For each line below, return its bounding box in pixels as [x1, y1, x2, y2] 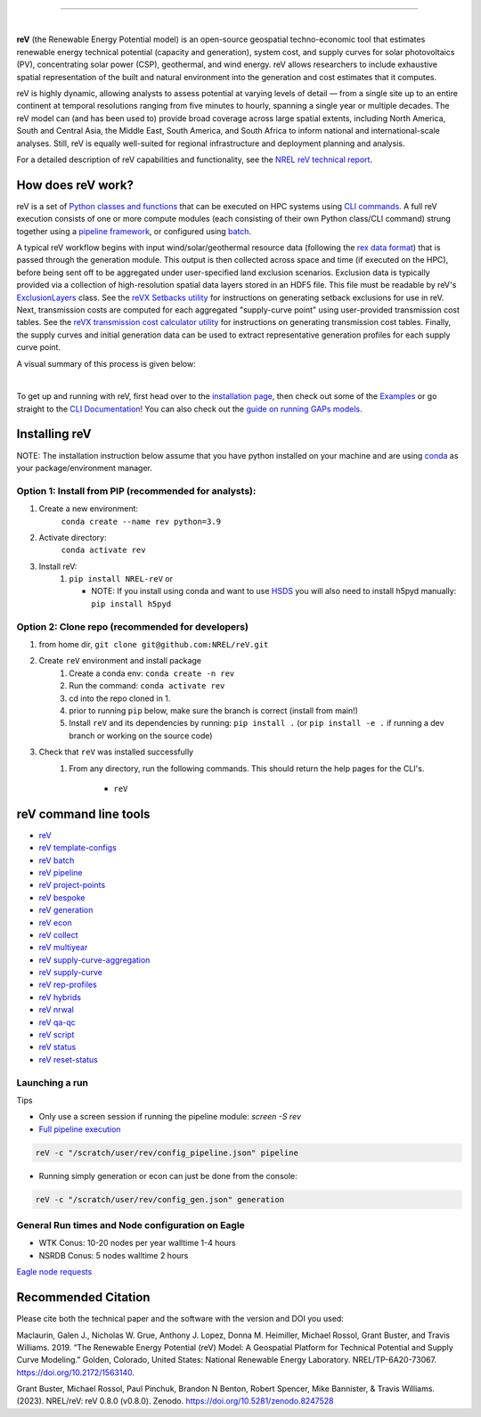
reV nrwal [38, 1005, 75, 1015]
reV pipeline [38, 867, 83, 877]
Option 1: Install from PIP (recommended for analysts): [16, 485, 257, 497]
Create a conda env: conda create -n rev [69, 668, 235, 679]
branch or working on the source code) [69, 730, 213, 741]
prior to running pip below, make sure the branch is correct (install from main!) [69, 704, 358, 716]
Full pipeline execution [38, 1123, 121, 1135]
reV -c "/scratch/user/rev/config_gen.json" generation [35, 1194, 285, 1204]
